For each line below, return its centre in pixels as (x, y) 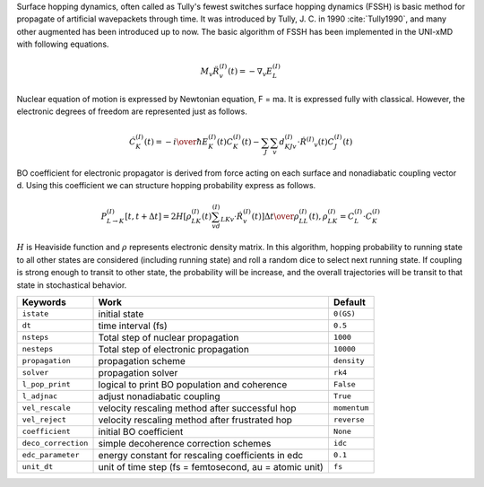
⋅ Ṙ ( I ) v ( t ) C (316, 143)
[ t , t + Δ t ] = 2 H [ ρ (158, 216)
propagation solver (138, 372)
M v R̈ (210, 72)
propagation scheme (142, 361)
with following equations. (63, 44)
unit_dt (38, 467)
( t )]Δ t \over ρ (275, 216)
